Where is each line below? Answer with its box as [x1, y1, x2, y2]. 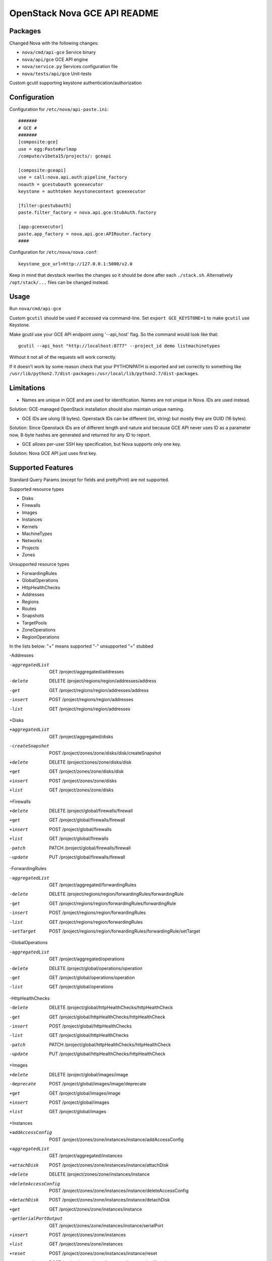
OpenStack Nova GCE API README [9, 8, 159, 19]
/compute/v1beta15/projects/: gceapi [18, 153, 112, 159]
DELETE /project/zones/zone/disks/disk [49, 759, 132, 765]
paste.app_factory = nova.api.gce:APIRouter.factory [18, 231, 151, 237]
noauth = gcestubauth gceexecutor [18, 182, 103, 187]
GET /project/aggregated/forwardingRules [49, 882, 137, 888]
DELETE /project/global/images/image [49, 1071, 128, 1077]
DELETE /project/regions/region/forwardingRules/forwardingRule [49, 891, 184, 897]
